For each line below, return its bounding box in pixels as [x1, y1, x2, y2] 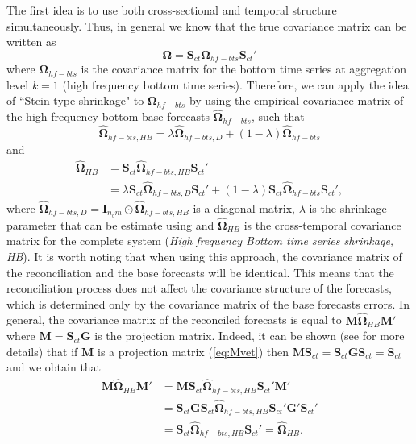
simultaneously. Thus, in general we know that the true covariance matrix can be [6, 17, 407, 34]
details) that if [6, 342, 78, 359]
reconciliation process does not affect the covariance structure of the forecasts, [6, 280, 392, 297]
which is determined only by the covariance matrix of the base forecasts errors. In [6, 295, 410, 312]
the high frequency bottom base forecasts [6, 108, 210, 125]
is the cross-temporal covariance [243, 216, 401, 233]
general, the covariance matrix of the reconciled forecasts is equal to [6, 311, 342, 328]
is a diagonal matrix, [193, 199, 295, 216]
